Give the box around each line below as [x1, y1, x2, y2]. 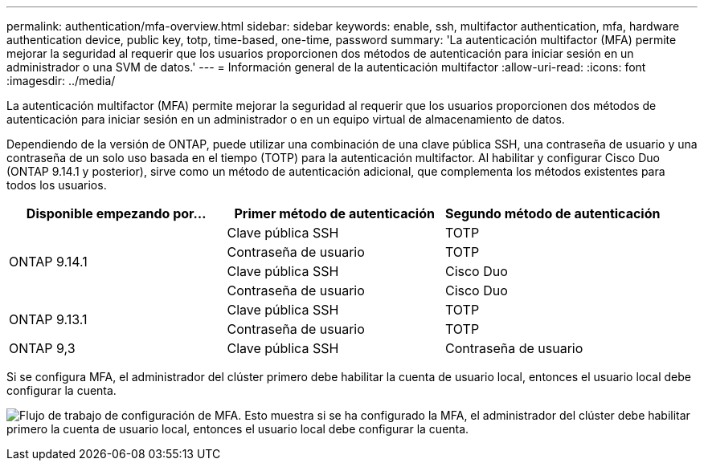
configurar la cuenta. [6, 384, 117, 397]
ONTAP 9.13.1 [9, 311, 88, 327]
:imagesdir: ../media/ [6, 74, 116, 87]
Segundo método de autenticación [444, 205, 661, 221]
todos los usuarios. [6, 178, 107, 192]
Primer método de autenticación [234, 205, 435, 221]
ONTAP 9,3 [9, 340, 76, 356]
